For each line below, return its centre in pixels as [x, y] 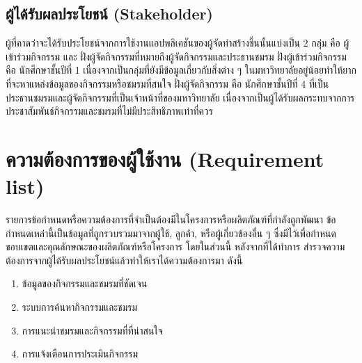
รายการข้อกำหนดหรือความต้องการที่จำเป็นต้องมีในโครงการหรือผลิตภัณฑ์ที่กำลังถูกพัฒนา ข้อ [171, 219]
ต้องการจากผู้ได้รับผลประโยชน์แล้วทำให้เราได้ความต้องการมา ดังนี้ [124, 260]
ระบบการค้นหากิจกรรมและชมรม [80, 307]
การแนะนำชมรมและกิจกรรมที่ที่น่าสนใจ [92, 330]
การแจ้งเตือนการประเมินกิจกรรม [80, 354]
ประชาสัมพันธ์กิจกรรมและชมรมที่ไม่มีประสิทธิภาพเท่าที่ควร [109, 111]
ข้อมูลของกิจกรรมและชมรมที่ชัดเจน [85, 283]
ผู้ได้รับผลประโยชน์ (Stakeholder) [109, 14]
